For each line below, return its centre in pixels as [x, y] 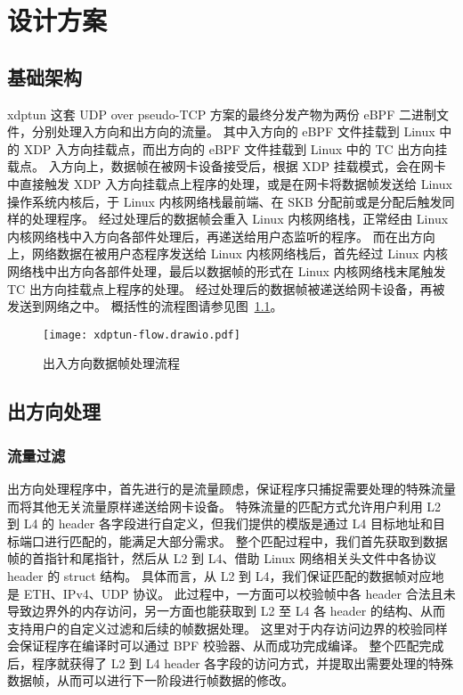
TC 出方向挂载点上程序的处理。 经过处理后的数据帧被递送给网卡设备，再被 [226, 288]
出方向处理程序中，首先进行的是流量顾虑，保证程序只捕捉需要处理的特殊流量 [231, 488]
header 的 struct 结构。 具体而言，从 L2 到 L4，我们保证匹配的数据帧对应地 [226, 575]
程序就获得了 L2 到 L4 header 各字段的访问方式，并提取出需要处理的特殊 [243, 662]
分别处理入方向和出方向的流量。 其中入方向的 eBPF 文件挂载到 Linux [233, 131]
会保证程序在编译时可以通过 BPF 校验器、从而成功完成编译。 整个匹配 [213, 646]
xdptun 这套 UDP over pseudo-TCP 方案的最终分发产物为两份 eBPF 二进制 [222, 114]
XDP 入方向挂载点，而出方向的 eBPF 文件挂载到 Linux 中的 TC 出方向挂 [236, 148]
